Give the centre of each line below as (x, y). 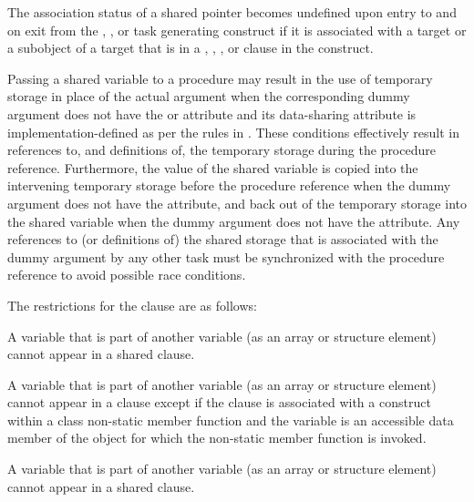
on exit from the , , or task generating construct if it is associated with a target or (237, 30)
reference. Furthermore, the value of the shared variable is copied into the (213, 167)
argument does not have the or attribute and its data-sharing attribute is (212, 113)
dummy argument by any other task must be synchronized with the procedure (226, 256)
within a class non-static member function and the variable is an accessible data (231, 420)
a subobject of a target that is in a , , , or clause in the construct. (191, 48)
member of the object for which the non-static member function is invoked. (217, 438)
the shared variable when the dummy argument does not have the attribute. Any (234, 221)
